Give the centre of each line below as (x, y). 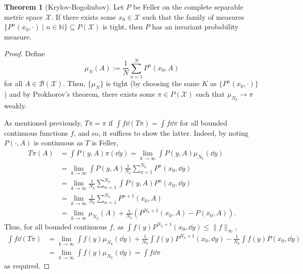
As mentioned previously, (43, 122)
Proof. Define (25, 53)
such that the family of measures (193, 16)
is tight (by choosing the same (153, 83)
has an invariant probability (195, 27)
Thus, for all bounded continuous (56, 226)
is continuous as (58, 143)
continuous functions (36, 132)
